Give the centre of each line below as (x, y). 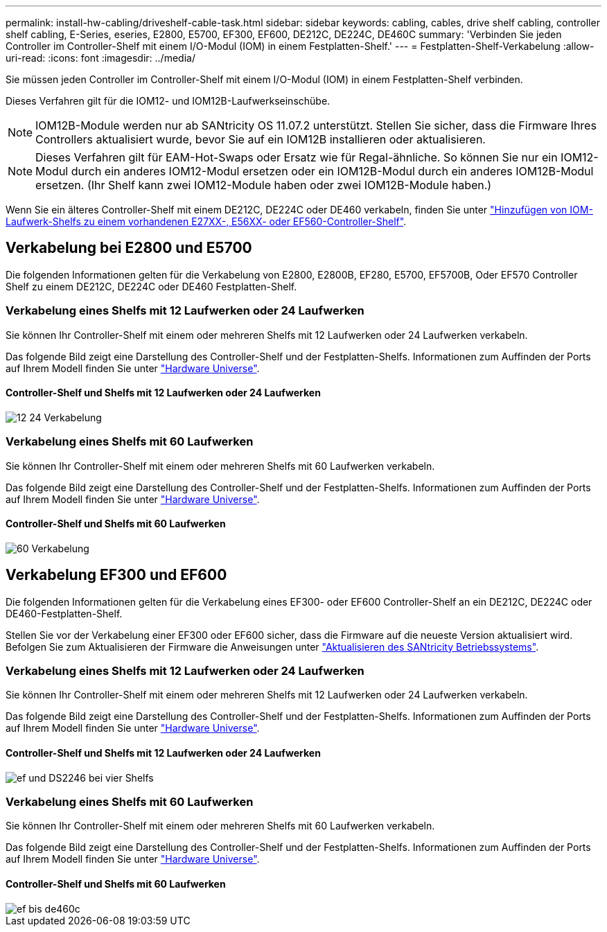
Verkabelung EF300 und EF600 (116, 575)
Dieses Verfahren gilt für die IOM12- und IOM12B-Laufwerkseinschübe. (168, 101)
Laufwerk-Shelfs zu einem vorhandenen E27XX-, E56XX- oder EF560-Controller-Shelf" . (206, 221)
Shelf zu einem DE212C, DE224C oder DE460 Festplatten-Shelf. (151, 286)
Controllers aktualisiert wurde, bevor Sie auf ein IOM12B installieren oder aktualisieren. (261, 139)
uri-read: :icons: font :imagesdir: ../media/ (100, 58)
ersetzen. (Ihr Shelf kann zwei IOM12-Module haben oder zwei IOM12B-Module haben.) (264, 185)
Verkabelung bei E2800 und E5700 (129, 248)
